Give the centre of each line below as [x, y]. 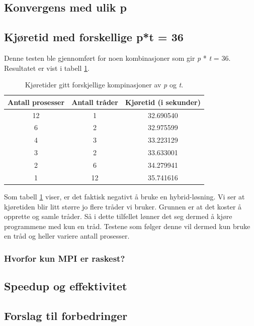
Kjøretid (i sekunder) [163, 102]
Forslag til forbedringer [66, 315]
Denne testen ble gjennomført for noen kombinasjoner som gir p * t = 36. [117, 58]
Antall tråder [95, 102]
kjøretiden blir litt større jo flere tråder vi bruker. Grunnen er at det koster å [123, 206]
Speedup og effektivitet [66, 286]
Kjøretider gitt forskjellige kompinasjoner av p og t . [104, 85]
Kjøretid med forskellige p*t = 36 [94, 37]
